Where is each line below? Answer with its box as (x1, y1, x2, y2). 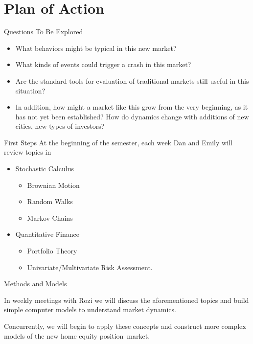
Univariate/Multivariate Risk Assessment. (27, 262, 153, 272)
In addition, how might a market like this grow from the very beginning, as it (15, 102, 248, 112)
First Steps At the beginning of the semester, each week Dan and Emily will (4, 137, 232, 147)
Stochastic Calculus (15, 163, 74, 174)
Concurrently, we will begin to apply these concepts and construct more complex (4, 321, 246, 331)
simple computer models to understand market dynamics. (4, 304, 176, 315)
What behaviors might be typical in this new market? (15, 43, 177, 53)
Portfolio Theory (27, 246, 77, 256)
